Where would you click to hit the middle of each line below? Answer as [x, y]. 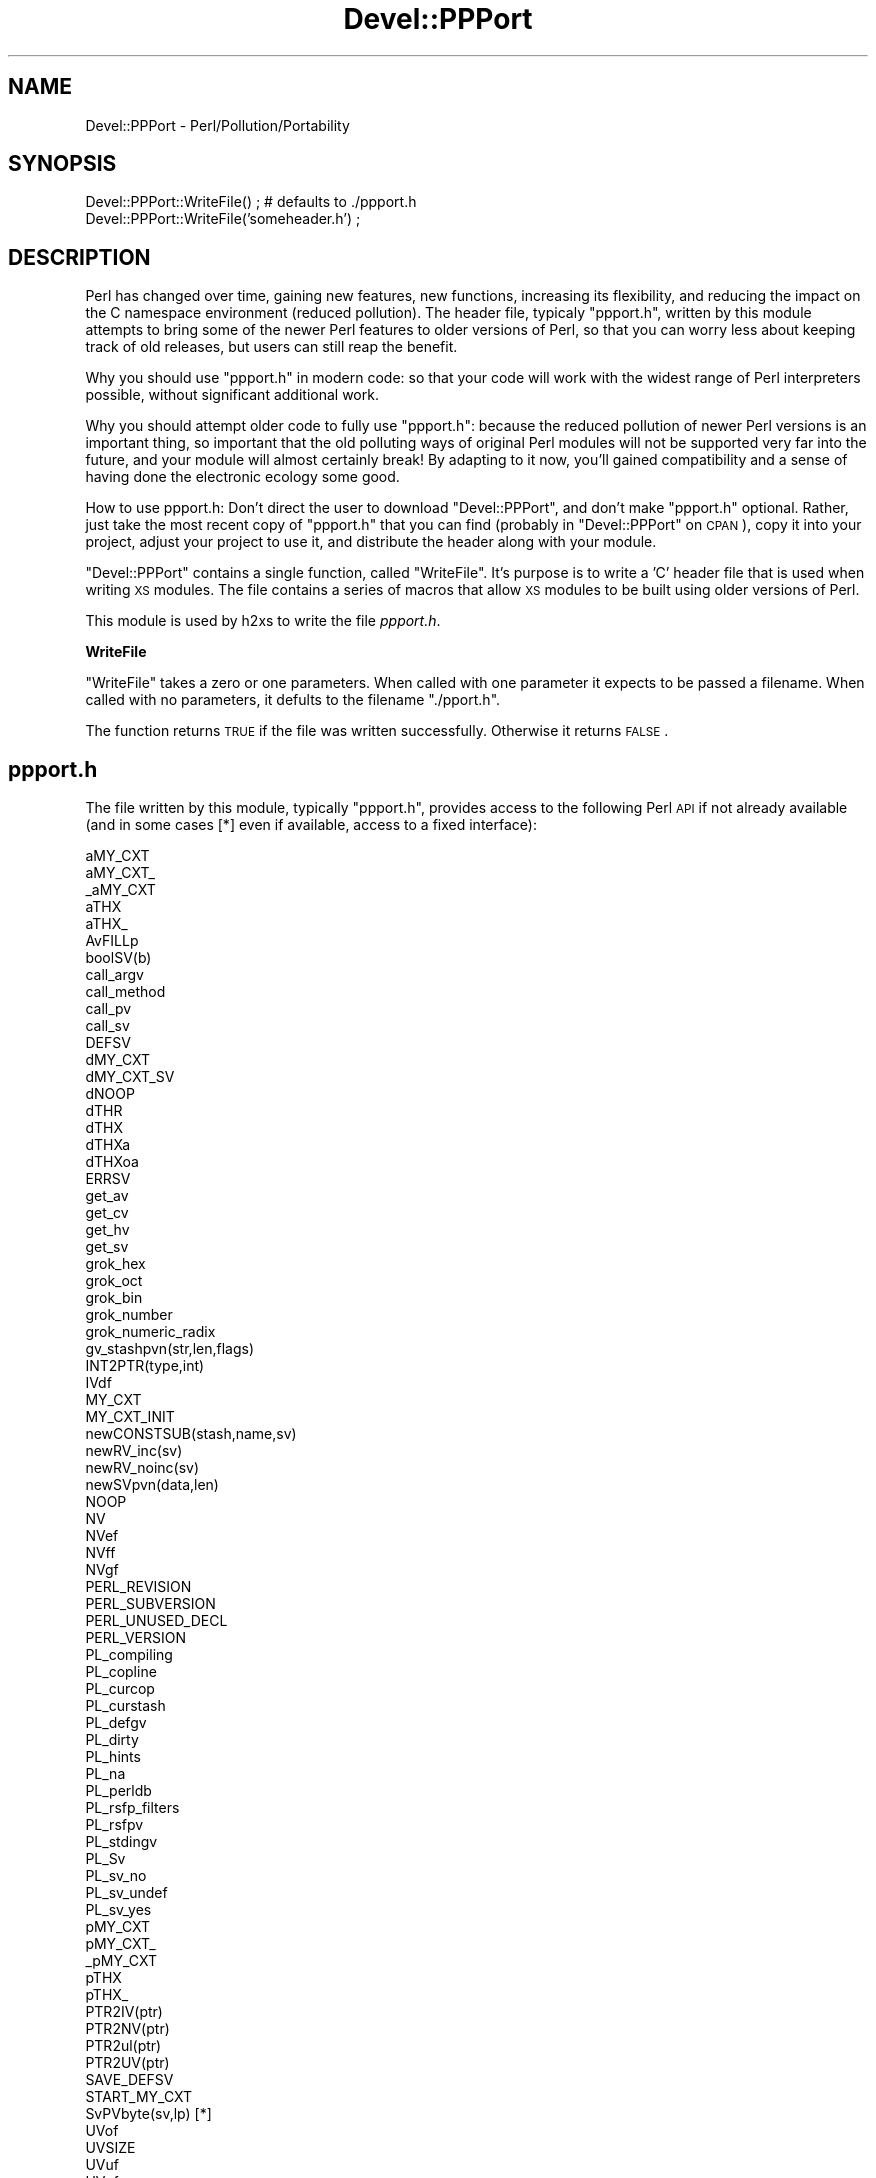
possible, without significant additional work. [232, 395]
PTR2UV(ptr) [127, 2063]
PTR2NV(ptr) [127, 2029]
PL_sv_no [116, 1876]
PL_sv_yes [118, 1910]
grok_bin [114, 1298]
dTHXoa [112, 1162]
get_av [107, 1196]
